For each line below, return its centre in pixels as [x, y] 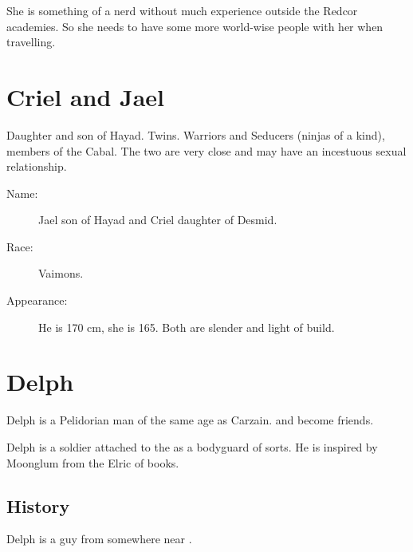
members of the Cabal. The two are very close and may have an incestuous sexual [206, 150]
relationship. [37, 166]
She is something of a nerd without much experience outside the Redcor [182, 10]
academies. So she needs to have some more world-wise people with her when [195, 26]
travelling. [31, 42]
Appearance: [37, 300]
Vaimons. [61, 273]
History [38, 505]
